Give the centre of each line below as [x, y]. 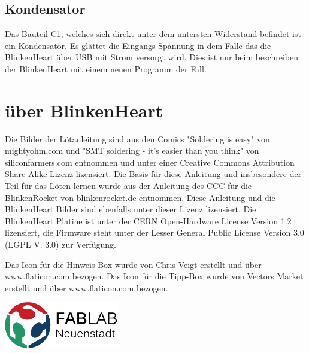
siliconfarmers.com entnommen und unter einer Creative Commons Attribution [150, 162]
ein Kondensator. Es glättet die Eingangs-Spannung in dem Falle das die [138, 45]
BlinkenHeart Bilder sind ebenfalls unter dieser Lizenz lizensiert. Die [131, 209]
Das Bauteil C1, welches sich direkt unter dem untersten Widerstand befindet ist [153, 34]
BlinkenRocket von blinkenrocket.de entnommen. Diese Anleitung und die [140, 197]
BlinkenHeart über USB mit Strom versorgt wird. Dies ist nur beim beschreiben [152, 57]
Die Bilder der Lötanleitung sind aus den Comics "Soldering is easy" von [137, 139]
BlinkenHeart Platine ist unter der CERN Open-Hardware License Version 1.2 [148, 220]
